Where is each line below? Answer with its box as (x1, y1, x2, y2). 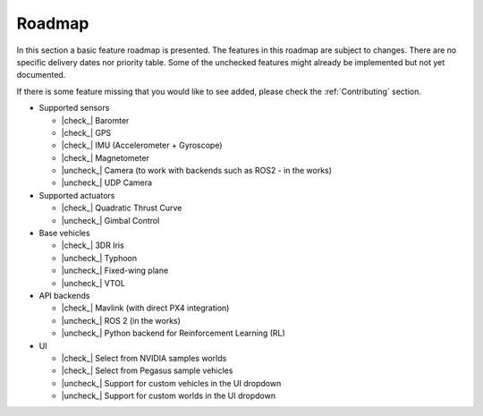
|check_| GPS (61, 127, 112, 138)
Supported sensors (38, 103, 110, 114)
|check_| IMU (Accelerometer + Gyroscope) (61, 140, 223, 151)
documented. (16, 70, 66, 81)
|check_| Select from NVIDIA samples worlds (61, 352, 227, 363)
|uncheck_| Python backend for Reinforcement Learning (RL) (61, 327, 285, 339)
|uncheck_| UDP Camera (61, 177, 152, 188)
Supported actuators (38, 190, 115, 200)
